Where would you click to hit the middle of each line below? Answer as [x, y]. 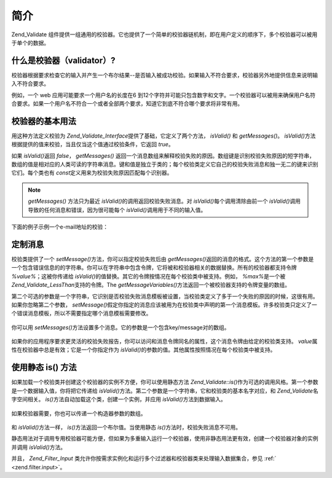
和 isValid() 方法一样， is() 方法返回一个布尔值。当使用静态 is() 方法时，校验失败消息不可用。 [126, 427]
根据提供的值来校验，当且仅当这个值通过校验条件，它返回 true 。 [93, 144]
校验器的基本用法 [44, 121]
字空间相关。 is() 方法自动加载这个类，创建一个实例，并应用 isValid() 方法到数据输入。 [119, 399]
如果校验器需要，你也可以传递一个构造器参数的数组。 [79, 413]
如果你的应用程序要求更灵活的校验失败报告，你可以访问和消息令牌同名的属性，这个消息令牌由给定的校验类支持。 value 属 [164, 342]
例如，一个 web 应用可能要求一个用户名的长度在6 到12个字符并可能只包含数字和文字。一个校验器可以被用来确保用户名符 [164, 95]
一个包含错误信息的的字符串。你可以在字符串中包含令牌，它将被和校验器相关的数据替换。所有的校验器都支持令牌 [154, 268]
